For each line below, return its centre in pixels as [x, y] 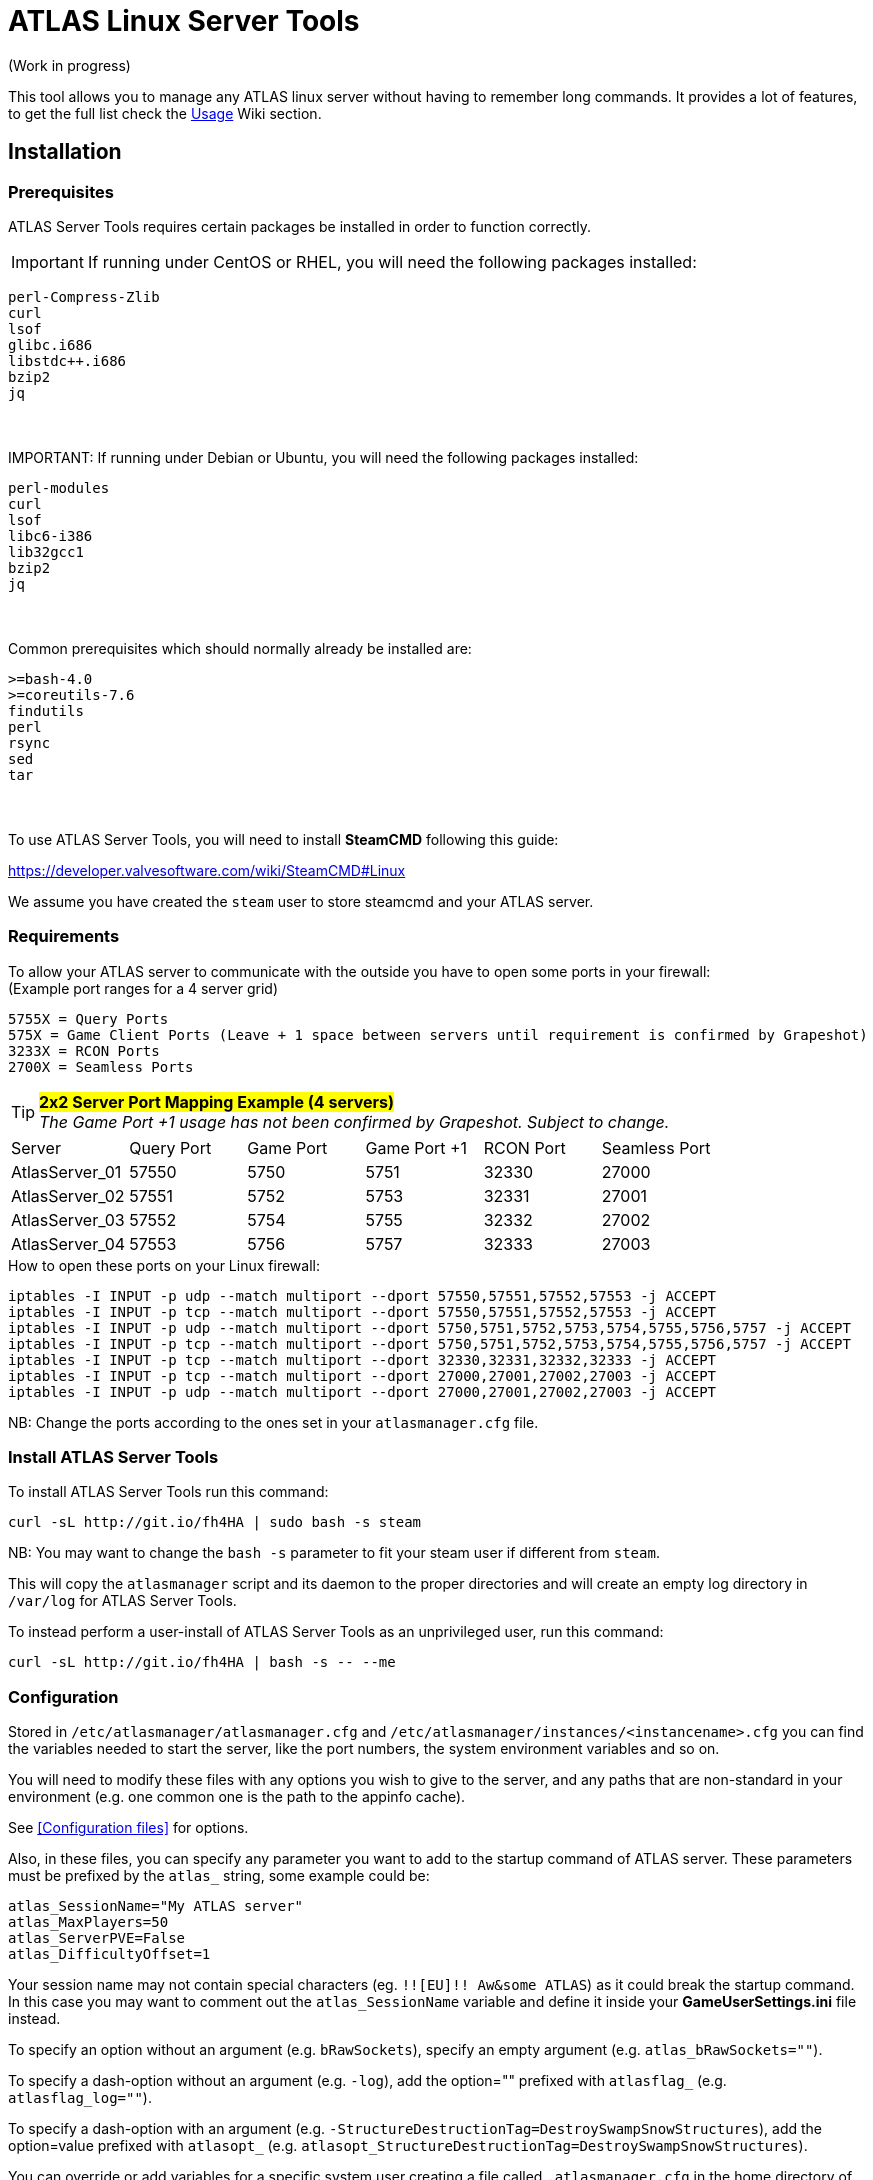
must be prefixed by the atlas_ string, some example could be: [219, 1876]
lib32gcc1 [46, 551]
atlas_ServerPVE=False [97, 1938]
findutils [46, 710]
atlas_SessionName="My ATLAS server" [156, 1906]
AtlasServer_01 [66, 1171]
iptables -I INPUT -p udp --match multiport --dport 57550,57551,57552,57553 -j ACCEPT [362, 1295]
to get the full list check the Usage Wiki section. [165, 113]
